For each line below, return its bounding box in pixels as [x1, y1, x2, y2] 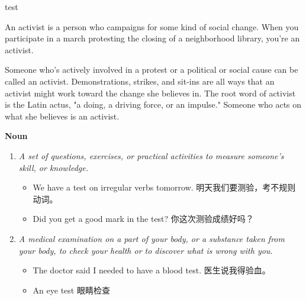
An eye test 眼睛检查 [33, 283, 110, 296]
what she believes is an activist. [5, 109, 120, 122]
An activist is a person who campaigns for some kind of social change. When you [5, 20, 299, 33]
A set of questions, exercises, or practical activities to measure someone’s [18, 149, 284, 162]
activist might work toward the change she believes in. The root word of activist [5, 86, 296, 99]
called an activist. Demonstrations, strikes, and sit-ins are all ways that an [5, 75, 275, 87]
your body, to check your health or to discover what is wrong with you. [18, 244, 273, 256]
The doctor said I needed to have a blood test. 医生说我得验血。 [33, 264, 270, 276]
